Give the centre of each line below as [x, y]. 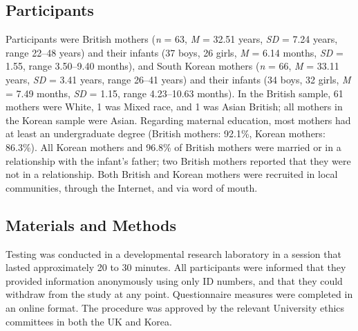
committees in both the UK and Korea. [89, 321]
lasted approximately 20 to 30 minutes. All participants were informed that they [176, 267]
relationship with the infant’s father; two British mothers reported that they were [178, 160]
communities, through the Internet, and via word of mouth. [132, 187]
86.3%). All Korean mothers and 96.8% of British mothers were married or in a [173, 147]
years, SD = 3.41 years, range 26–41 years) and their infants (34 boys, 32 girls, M [178, 79]
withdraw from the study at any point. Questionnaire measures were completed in [179, 294]
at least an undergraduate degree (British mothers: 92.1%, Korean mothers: [166, 133]
